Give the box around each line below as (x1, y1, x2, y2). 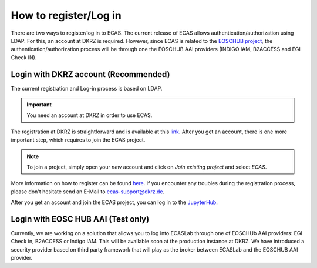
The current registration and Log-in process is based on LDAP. (11, 85, 163, 92)
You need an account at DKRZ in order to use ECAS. (26, 112, 153, 119)
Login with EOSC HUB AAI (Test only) (11, 214, 150, 224)
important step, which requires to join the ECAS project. (11, 136, 146, 143)
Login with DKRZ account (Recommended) (11, 69, 170, 79)
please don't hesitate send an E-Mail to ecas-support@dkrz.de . (11, 188, 164, 195)
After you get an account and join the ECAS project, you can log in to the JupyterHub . (11, 199, 218, 206)
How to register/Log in (11, 9, 122, 22)
